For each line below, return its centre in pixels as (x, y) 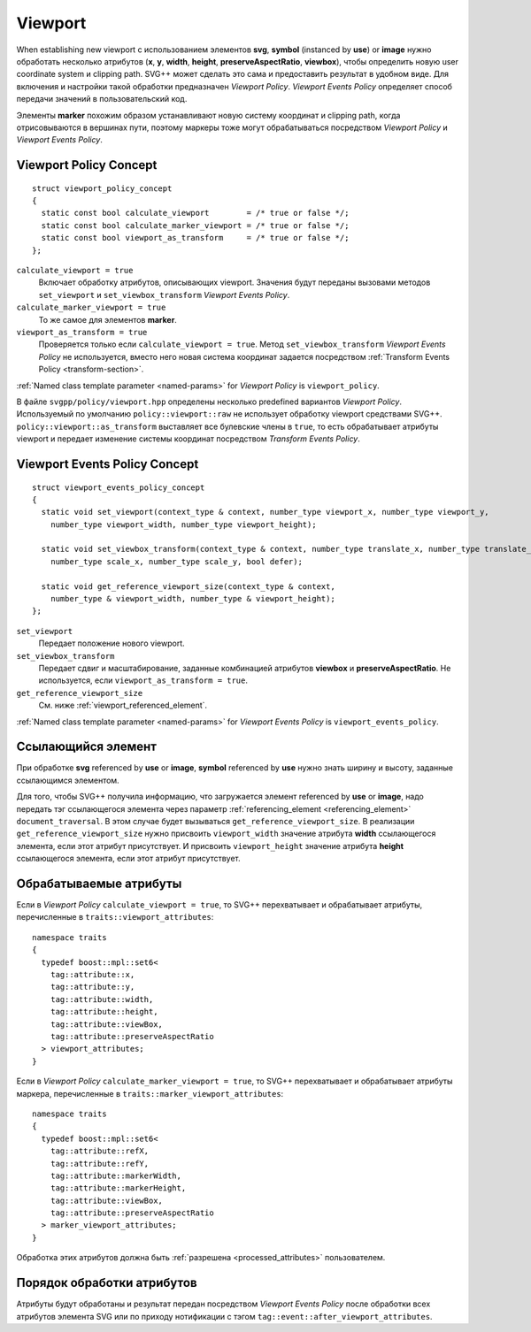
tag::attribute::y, (92, 987)
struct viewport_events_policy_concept (119, 487)
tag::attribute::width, (102, 999)
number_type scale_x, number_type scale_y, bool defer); (176, 561)
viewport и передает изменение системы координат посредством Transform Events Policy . (188, 439)
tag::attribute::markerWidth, (115, 1175)
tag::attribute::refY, (100, 1164)
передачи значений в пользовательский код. (102, 99)
